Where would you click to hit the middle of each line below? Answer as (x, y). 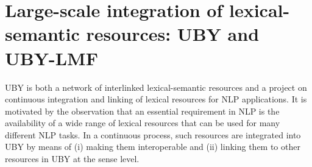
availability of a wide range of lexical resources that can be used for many (143, 123)
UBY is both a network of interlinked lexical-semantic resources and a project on (156, 87)
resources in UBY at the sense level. (72, 159)
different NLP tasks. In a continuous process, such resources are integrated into (153, 134)
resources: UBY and (173, 34)
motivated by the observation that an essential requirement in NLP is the (142, 111)
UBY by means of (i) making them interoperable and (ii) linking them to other (153, 147)
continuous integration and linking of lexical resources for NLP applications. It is (156, 99)
